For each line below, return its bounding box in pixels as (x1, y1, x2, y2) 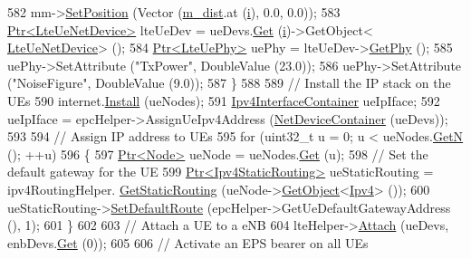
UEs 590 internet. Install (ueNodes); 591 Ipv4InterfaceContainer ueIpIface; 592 (7, 91, 440, 110)
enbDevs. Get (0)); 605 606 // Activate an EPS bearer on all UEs (7, 233, 369, 252)
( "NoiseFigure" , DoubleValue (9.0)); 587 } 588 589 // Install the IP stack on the (7, 73, 451, 92)
